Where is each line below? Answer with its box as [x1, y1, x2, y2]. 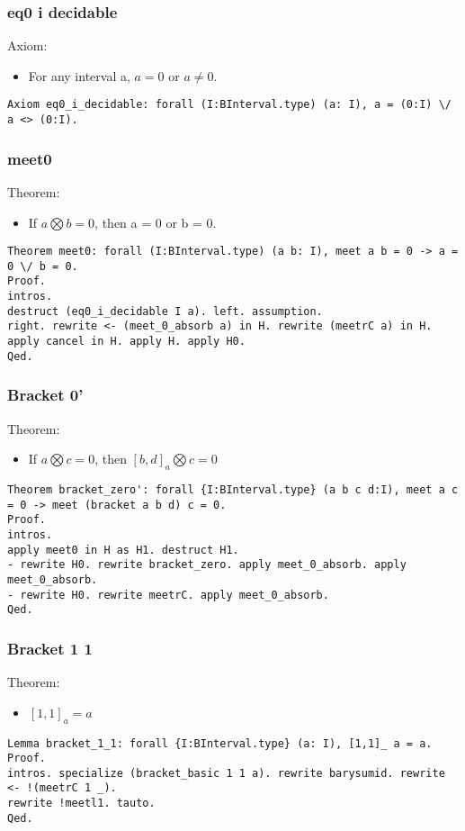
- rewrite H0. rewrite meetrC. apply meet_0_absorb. [7, 588, 329, 601]
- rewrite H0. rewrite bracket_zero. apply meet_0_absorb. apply [7, 558, 407, 572]
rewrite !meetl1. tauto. [7, 797, 156, 810]
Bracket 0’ [7, 384, 84, 406]
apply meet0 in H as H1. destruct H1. [7, 543, 239, 556]
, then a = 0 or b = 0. [94, 212, 217, 231]
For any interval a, [28, 66, 130, 85]
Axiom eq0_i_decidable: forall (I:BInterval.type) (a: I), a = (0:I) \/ [7, 98, 452, 112]
